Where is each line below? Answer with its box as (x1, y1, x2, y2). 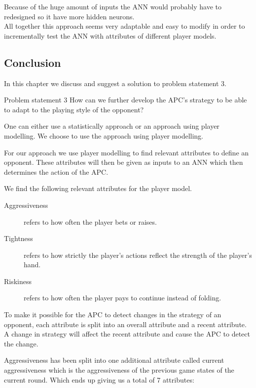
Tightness (4, 233, 33, 243)
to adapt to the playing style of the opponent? (4, 104, 144, 114)
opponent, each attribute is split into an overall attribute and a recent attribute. (4, 319, 247, 329)
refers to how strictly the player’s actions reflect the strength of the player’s (24, 249, 252, 260)
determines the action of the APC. (4, 166, 109, 177)
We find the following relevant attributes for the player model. (4, 183, 192, 194)
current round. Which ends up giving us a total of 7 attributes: (4, 374, 194, 385)
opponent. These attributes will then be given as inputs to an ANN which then (4, 157, 243, 167)
